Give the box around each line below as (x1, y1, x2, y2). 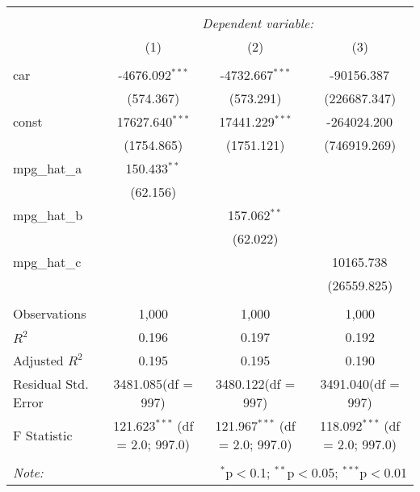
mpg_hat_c (13, 252, 82, 271)
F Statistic (13, 425, 73, 444)
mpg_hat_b (13, 206, 83, 224)
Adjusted (13, 351, 64, 369)
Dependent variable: (202, 14, 314, 32)
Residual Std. (13, 374, 89, 393)
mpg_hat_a (13, 159, 82, 177)
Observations (13, 304, 86, 323)
